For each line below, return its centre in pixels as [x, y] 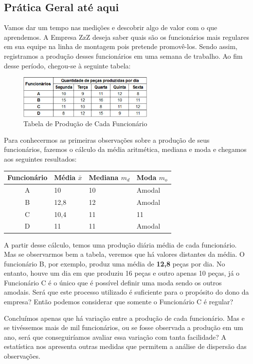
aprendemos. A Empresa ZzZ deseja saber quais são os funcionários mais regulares [126, 37]
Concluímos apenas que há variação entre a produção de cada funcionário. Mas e [124, 318]
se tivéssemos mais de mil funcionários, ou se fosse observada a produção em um [124, 327]
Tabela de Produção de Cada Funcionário [85, 124]
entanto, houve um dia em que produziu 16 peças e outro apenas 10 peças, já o [122, 273]
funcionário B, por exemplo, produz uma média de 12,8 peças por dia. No [115, 263]
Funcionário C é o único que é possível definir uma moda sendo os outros [113, 282]
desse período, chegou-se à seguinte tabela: [67, 65]
